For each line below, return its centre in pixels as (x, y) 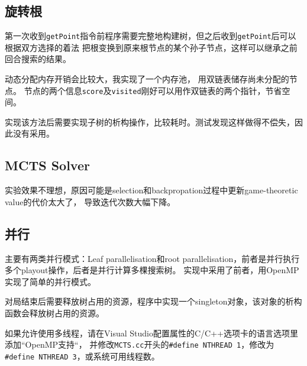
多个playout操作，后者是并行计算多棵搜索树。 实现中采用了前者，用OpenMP (152, 270)
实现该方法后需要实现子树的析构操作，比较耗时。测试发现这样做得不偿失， (150, 122)
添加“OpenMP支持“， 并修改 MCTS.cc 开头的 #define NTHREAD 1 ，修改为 (140, 344)
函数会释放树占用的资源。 (54, 313)
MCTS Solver (47, 165)
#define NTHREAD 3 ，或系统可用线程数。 (82, 356)
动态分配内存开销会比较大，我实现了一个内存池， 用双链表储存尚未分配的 (147, 79)
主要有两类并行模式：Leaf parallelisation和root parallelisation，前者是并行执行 (152, 258)
